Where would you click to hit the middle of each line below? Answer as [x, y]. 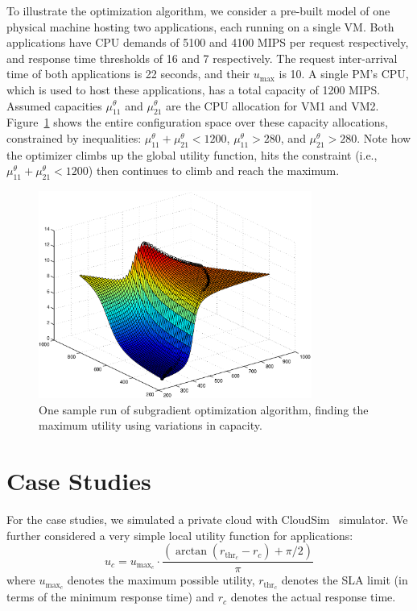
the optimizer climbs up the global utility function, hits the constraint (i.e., [192, 154]
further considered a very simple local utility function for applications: [180, 535]
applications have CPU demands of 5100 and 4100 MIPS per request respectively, [208, 42]
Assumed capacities [54, 105]
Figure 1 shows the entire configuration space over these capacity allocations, [197, 122]
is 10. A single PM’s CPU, [344, 74]
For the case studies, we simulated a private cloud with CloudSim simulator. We [207, 519]
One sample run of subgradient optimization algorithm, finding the [204, 409]
